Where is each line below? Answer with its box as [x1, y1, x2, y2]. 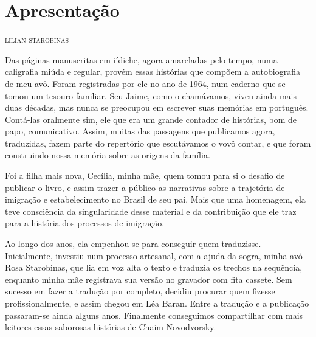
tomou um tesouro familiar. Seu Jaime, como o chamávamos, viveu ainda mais [5, 89, 297, 102]
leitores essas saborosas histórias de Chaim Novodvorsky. [5, 321, 216, 333]
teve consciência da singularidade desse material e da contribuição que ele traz [5, 204, 297, 217]
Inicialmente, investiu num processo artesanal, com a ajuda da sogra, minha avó [5, 249, 303, 262]
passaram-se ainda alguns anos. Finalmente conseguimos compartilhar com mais [5, 308, 303, 321]
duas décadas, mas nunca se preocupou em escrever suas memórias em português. [5, 101, 309, 114]
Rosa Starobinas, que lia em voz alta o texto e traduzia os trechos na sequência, [5, 261, 303, 274]
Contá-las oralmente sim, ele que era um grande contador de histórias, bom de [5, 113, 297, 125]
